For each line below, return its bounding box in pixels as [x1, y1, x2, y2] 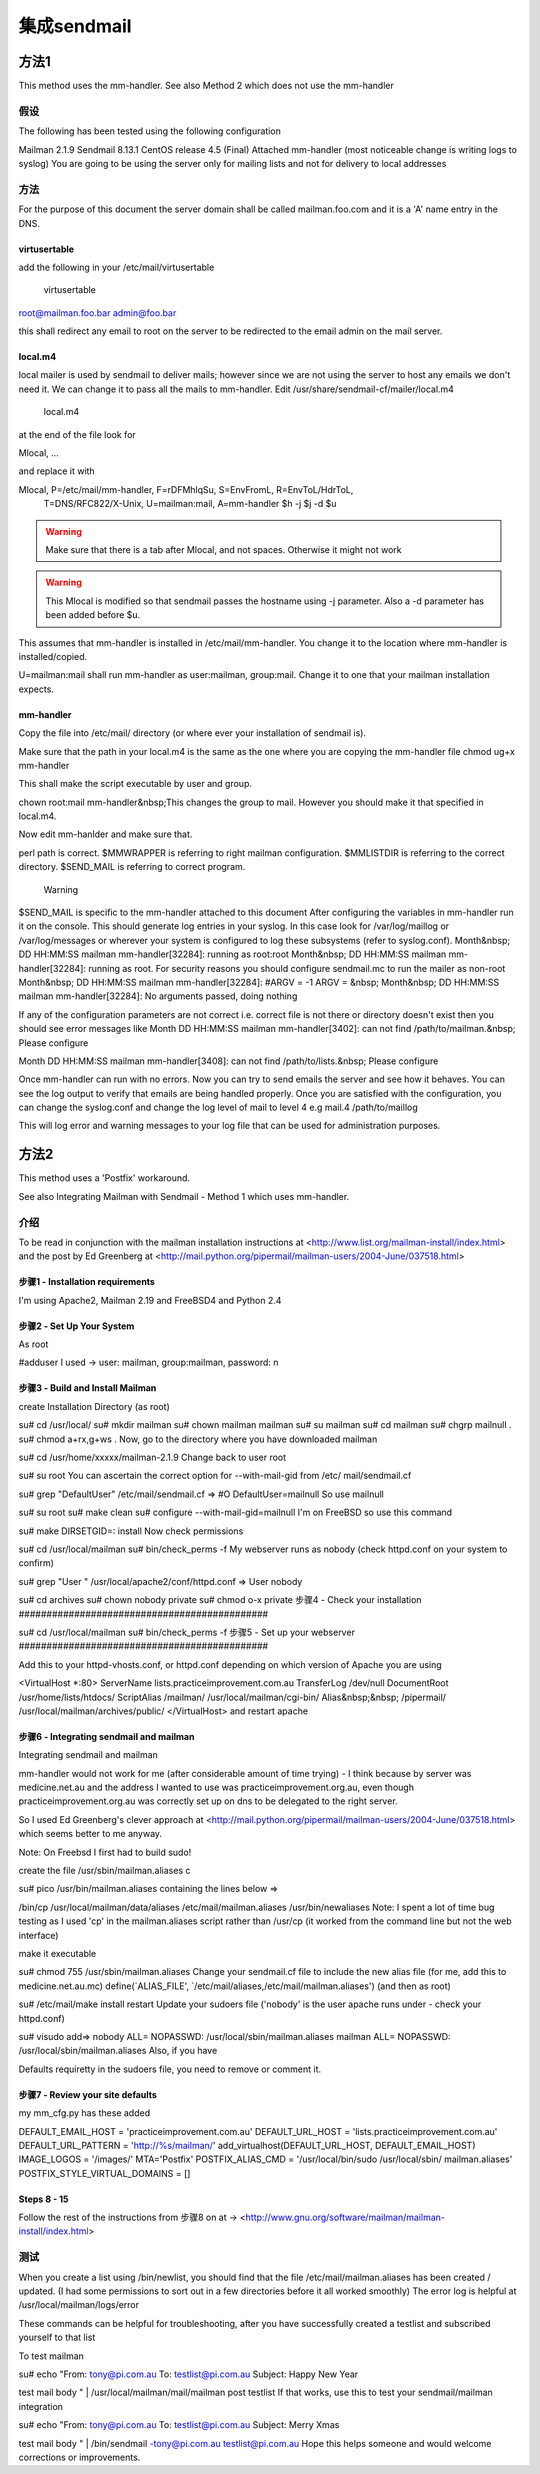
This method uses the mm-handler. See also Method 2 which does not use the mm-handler [18, 80, 394, 92]
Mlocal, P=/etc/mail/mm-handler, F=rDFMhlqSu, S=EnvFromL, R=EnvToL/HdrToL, [18, 483, 354, 495]
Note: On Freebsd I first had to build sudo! [18, 1846, 192, 1858]
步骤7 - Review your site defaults [18, 2088, 157, 2100]
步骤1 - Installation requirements [18, 1276, 155, 1288]
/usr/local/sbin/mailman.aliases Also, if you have [18, 2045, 218, 2057]
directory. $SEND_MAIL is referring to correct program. [18, 861, 246, 873]
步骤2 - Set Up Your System [18, 1320, 135, 1332]
